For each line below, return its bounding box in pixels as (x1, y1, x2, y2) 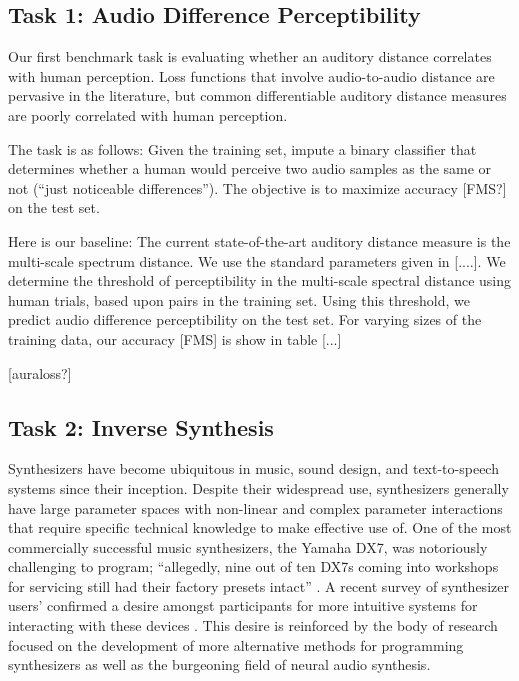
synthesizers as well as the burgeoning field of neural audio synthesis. (8, 654, 431, 675)
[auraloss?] (8, 362, 72, 383)
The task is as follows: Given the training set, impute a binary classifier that (8, 138, 477, 159)
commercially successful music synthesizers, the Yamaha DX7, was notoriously (8, 536, 488, 557)
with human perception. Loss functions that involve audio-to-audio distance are (8, 65, 495, 86)
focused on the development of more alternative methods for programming (8, 634, 464, 655)
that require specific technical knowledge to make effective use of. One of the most (8, 517, 512, 538)
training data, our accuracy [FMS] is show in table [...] (8, 328, 342, 349)
